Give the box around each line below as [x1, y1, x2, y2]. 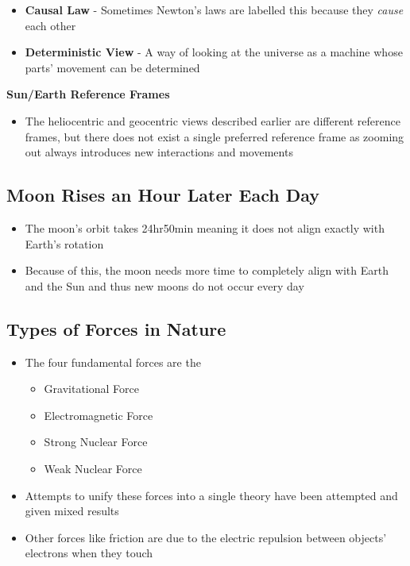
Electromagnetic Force [44, 406, 153, 423]
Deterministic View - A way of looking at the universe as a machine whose [25, 44, 403, 60]
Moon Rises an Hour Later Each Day [6, 183, 320, 207]
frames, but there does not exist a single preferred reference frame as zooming [25, 128, 404, 144]
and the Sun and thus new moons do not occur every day [25, 277, 304, 294]
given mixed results [25, 502, 119, 519]
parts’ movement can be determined [25, 59, 200, 75]
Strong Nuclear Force [44, 433, 148, 450]
